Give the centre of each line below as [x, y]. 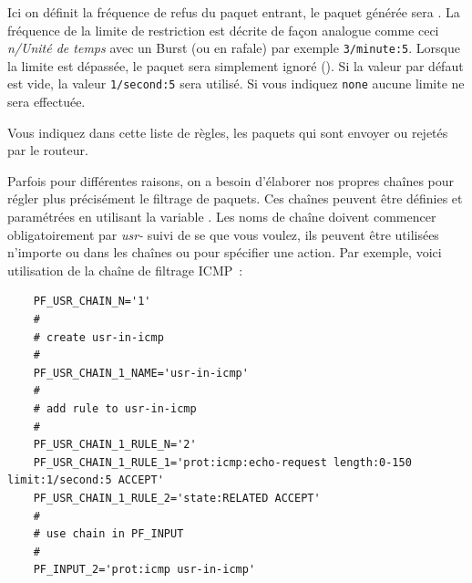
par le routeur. [48, 150]
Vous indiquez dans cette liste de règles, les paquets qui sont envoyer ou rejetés [228, 132]
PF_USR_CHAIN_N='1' [92, 302]
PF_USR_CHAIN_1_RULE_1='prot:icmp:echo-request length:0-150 [222, 462]
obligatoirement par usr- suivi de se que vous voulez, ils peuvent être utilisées [223, 234]
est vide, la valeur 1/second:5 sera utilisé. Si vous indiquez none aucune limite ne [236, 83]
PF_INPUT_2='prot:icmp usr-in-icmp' [144, 570]
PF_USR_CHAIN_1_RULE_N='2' [115, 445]
